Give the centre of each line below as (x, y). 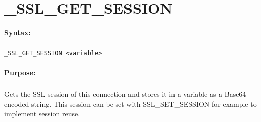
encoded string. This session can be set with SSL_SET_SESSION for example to (130, 104)
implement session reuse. (42, 114)
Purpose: (20, 72)
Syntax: (17, 32)
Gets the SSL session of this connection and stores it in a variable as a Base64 (125, 94)
